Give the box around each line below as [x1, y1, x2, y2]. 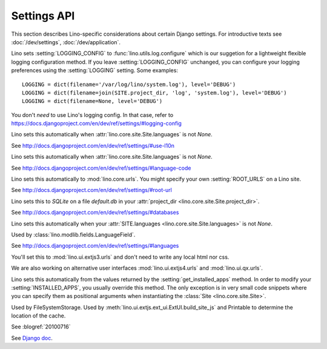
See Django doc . [11, 334, 53, 342]
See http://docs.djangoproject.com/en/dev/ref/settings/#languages [11, 242, 179, 250]
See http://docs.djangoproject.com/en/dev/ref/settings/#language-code [11, 164, 191, 171]
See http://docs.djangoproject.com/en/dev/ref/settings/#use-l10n [11, 142, 175, 149]
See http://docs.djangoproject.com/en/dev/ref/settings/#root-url [11, 187, 172, 194]
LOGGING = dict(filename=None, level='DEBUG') [22, 98, 163, 105]
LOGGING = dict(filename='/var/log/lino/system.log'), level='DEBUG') [22, 81, 236, 88]
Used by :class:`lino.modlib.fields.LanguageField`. [11, 231, 136, 238]
